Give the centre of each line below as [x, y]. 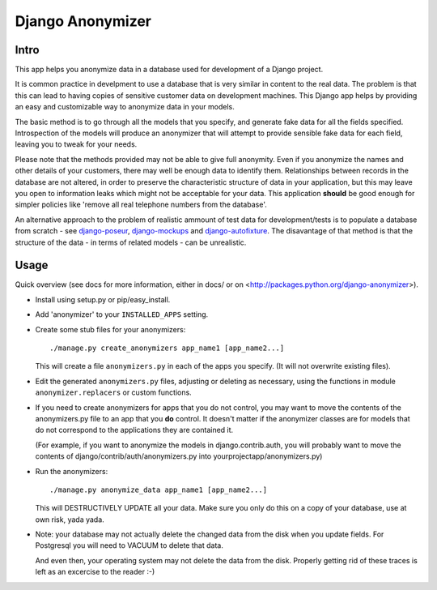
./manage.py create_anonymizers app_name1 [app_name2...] [167, 348]
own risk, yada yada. [70, 519]
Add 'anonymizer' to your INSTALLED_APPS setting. [122, 314]
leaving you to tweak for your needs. [76, 144]
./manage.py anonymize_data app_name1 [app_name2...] [158, 490]
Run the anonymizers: [72, 471]
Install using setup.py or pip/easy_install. [103, 299]
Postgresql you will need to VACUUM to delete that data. [129, 545]
